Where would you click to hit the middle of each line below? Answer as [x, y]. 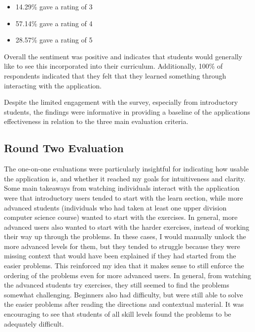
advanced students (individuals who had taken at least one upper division [115, 207]
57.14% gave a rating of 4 [54, 23]
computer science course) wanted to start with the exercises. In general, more [121, 217]
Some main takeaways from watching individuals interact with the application [122, 188]
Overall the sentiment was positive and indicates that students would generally [123, 56]
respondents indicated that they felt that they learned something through [115, 75]
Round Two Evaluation [64, 148]
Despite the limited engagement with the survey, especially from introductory [121, 102]
